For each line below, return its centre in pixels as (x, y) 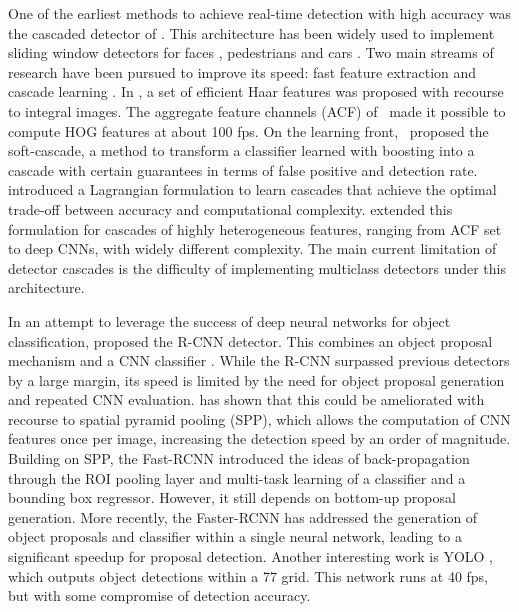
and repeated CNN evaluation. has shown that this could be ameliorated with (246, 399)
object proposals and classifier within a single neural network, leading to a (235, 536)
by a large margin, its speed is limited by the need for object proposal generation (256, 379)
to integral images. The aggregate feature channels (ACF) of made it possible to (257, 110)
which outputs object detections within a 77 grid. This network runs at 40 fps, (248, 575)
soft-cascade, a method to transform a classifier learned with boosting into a (241, 150)
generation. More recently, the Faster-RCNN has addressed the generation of (243, 516)
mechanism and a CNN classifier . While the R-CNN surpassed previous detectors (259, 360)
